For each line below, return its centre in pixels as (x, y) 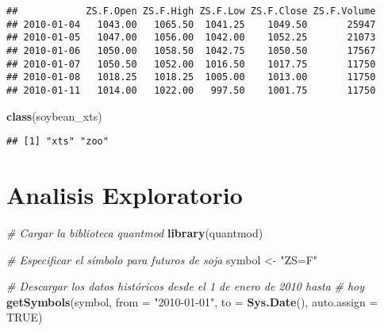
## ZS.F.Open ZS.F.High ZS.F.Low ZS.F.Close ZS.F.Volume (191, 11)
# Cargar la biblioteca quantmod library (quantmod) (135, 232)
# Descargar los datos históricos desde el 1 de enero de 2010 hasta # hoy (186, 286)
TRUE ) (25, 317)
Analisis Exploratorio (125, 195)
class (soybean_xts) (54, 115)
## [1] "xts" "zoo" (58, 142)
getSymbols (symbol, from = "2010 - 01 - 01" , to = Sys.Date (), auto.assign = (192, 301)
